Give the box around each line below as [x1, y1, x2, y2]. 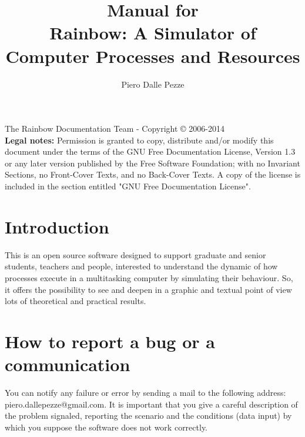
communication [5, 352, 130, 376]
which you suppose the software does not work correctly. [5, 421, 208, 433]
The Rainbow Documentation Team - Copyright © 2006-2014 [5, 122, 224, 135]
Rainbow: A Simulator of [49, 21, 256, 45]
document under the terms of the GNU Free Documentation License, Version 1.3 [5, 145, 296, 158]
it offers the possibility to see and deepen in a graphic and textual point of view [5, 283, 292, 295]
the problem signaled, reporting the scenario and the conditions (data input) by [5, 409, 292, 422]
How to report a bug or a [5, 329, 215, 353]
